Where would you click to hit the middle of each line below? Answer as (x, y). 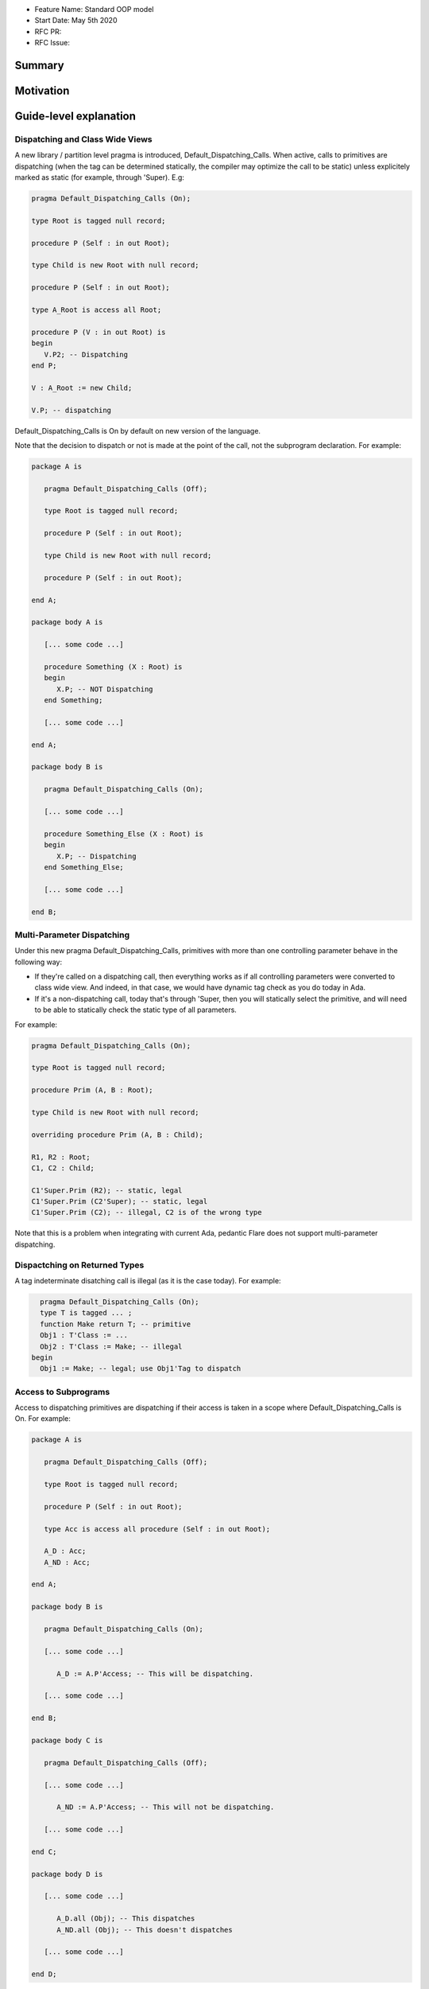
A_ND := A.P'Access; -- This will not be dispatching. (166, 1807)
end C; (44, 1851)
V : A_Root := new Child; (82, 387)
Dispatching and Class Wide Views (83, 139)
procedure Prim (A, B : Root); (93, 1090)
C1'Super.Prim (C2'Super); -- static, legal (120, 1202)
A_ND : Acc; (67, 1562)
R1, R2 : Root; (61, 1157)
